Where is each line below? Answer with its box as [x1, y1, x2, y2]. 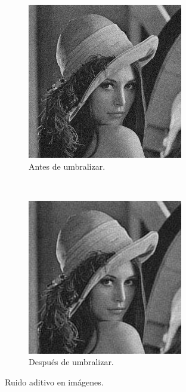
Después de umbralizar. [29, 356, 114, 368]
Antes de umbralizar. [29, 160, 106, 172]
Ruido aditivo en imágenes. [5, 375, 104, 388]
